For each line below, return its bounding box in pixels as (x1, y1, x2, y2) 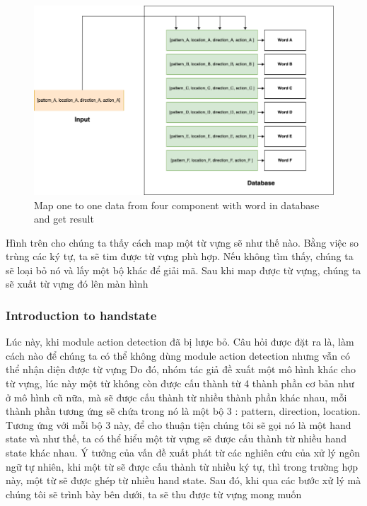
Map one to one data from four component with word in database (34, 197, 320, 212)
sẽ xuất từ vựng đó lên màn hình (6, 276, 148, 291)
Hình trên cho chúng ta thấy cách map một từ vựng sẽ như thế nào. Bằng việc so (6, 235, 359, 249)
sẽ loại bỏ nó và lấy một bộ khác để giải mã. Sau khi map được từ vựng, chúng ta (6, 262, 361, 277)
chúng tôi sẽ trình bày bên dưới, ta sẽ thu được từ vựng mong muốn (6, 486, 302, 501)
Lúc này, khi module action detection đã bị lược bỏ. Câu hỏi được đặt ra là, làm (6, 334, 354, 349)
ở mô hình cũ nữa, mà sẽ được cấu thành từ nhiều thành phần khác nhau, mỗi (6, 389, 347, 404)
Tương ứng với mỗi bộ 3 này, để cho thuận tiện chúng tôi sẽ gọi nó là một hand (6, 417, 351, 432)
